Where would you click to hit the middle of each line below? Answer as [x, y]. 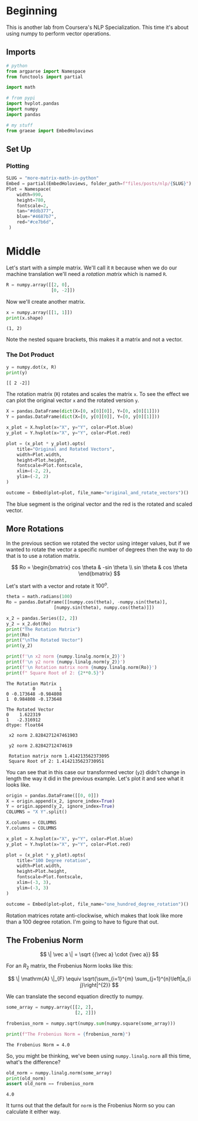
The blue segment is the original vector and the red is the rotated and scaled [99, 504]
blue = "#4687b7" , [37, 217]
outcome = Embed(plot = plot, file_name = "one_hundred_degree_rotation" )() [98, 904]
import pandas [24, 114]
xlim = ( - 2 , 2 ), [34, 471]
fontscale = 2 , [33, 206]
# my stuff [20, 125]
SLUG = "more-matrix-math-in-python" [53, 178]
